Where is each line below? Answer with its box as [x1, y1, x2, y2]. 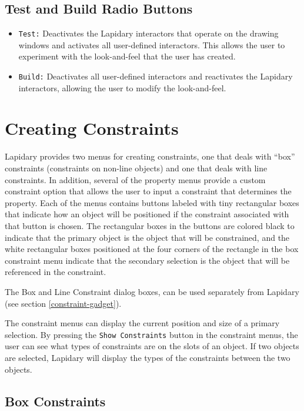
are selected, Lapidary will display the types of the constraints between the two [5, 351, 290, 363]
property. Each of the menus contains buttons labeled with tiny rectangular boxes [5, 196, 299, 208]
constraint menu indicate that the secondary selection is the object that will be [5, 254, 290, 266]
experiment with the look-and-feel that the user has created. [18, 50, 236, 62]
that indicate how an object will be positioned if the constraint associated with [5, 208, 289, 220]
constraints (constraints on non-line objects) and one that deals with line [5, 162, 268, 174]
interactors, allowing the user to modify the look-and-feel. [18, 81, 226, 94]
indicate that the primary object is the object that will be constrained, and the [5, 231, 290, 243]
